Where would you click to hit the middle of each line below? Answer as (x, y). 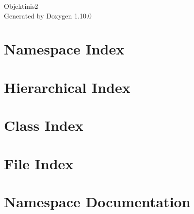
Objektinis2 (21, 6)
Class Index (44, 125)
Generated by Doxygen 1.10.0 (48, 15)
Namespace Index (64, 49)
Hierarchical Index (67, 87)
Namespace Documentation (97, 201)
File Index (39, 163)
